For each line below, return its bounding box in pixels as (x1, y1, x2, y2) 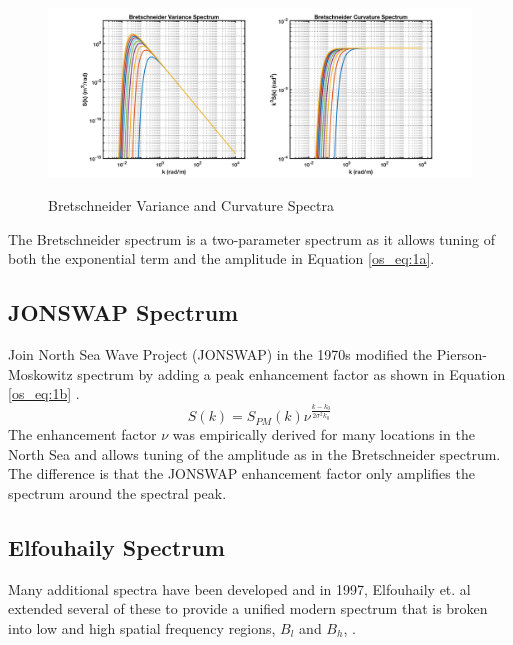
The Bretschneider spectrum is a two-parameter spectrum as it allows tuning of (8, 228, 495, 249)
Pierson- (436, 343, 487, 364)
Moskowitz (8, 363, 73, 384)
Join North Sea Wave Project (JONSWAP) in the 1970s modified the (8, 343, 433, 364)
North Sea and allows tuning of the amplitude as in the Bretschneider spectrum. (8, 443, 501, 464)
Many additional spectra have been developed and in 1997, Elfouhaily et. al (8, 578, 471, 599)
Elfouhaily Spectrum (8, 531, 225, 562)
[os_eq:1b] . (8, 383, 80, 404)
